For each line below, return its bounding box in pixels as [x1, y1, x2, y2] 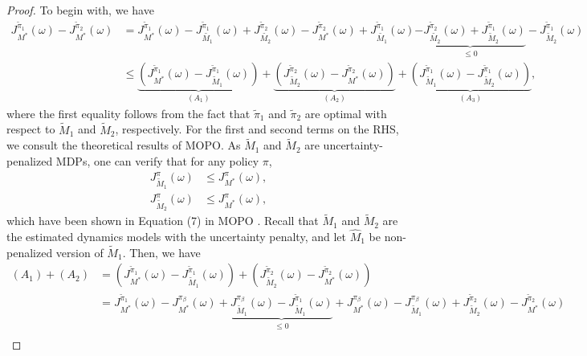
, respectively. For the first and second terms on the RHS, [115, 121, 399, 137]
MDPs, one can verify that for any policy [55, 152, 259, 169]
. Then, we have [122, 243, 201, 260]
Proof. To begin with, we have [6, 2, 154, 18]
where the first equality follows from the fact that [6, 104, 251, 121]
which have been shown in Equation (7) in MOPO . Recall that [6, 212, 319, 229]
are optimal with [304, 104, 387, 121]
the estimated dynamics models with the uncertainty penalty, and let [6, 228, 346, 245]
